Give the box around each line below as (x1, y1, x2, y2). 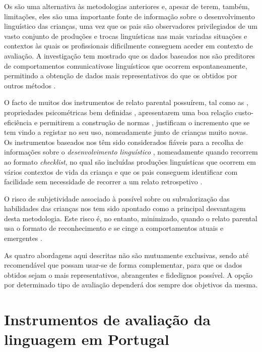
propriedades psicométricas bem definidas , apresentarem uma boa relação (4, 107, 233, 117)
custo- (235, 107, 253, 117)
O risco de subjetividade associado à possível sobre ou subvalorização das (4, 193, 230, 204)
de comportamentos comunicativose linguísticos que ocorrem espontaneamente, (4, 60, 247, 71)
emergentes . (4, 233, 42, 243)
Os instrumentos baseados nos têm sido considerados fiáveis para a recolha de (4, 136, 243, 147)
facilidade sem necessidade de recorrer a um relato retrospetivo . (4, 176, 203, 187)
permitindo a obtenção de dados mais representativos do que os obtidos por (4, 70, 237, 81)
